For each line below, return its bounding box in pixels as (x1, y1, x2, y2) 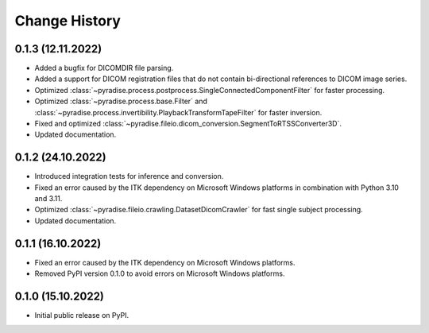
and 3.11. (34, 194, 63, 203)
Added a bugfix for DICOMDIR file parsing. (34, 64, 174, 73)
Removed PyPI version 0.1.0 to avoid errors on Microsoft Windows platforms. (34, 269, 285, 278)
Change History (14, 12, 121, 29)
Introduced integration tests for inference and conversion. (34, 172, 224, 181)
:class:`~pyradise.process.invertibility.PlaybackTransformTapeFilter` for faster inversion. (34, 107, 323, 117)
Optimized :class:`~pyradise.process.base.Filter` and (34, 96, 208, 106)
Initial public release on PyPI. (34, 311, 129, 320)
